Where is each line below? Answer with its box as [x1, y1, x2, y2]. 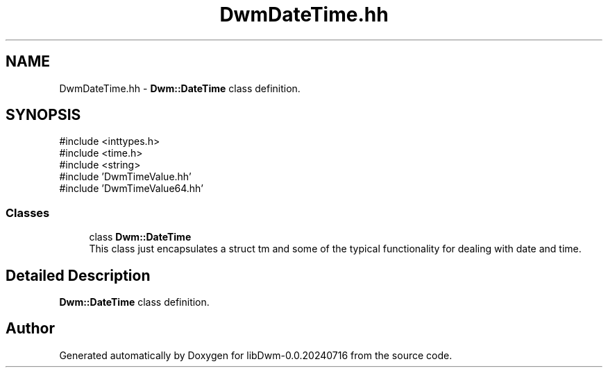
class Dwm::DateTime [89, 231, 192, 243]
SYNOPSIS [6, 106, 81, 124]
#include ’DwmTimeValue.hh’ [59, 171, 192, 183]
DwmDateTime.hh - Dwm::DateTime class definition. [59, 82, 301, 94]
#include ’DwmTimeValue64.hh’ [59, 182, 203, 195]
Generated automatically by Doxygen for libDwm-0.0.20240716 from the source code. [59, 349, 453, 361]
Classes [6, 205, 50, 220]
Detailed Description [6, 266, 151, 284]
